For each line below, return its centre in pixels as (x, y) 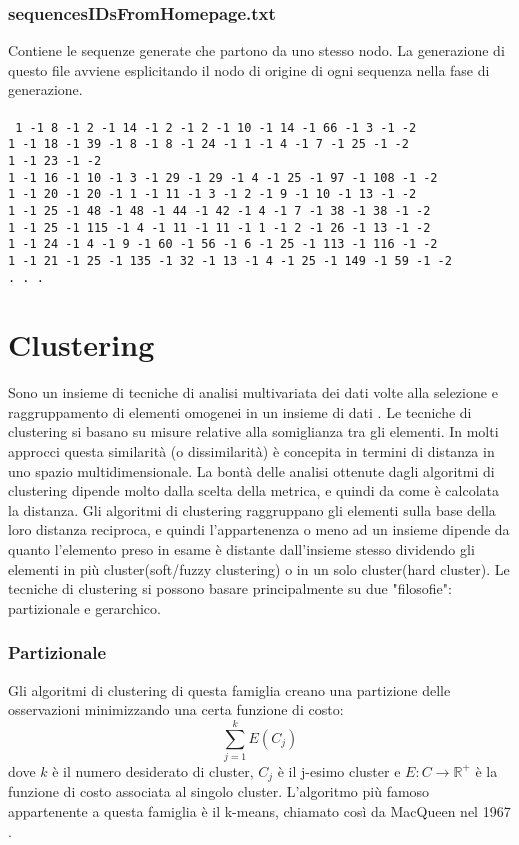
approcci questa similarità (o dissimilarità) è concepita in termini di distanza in (251, 451)
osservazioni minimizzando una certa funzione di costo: (176, 709)
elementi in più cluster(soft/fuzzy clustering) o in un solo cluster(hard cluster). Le (259, 568)
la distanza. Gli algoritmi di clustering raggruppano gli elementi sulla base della (252, 509)
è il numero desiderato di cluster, (153, 770)
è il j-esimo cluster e (339, 770)
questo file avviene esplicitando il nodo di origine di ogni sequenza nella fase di (249, 69)
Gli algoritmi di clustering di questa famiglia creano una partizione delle (229, 689)
